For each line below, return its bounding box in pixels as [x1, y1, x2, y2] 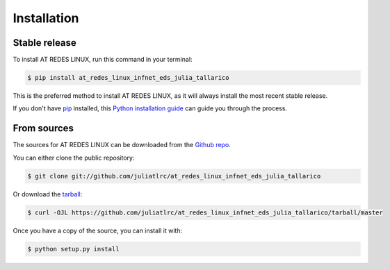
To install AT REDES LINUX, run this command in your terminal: [13, 56, 193, 64]
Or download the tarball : [13, 189, 83, 198]
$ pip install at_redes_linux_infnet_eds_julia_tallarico [27, 74, 229, 82]
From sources [13, 122, 74, 135]
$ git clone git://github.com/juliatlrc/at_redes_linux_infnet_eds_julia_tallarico [27, 172, 321, 180]
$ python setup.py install [27, 245, 120, 253]
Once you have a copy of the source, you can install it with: [13, 226, 183, 235]
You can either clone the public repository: [13, 153, 135, 162]
